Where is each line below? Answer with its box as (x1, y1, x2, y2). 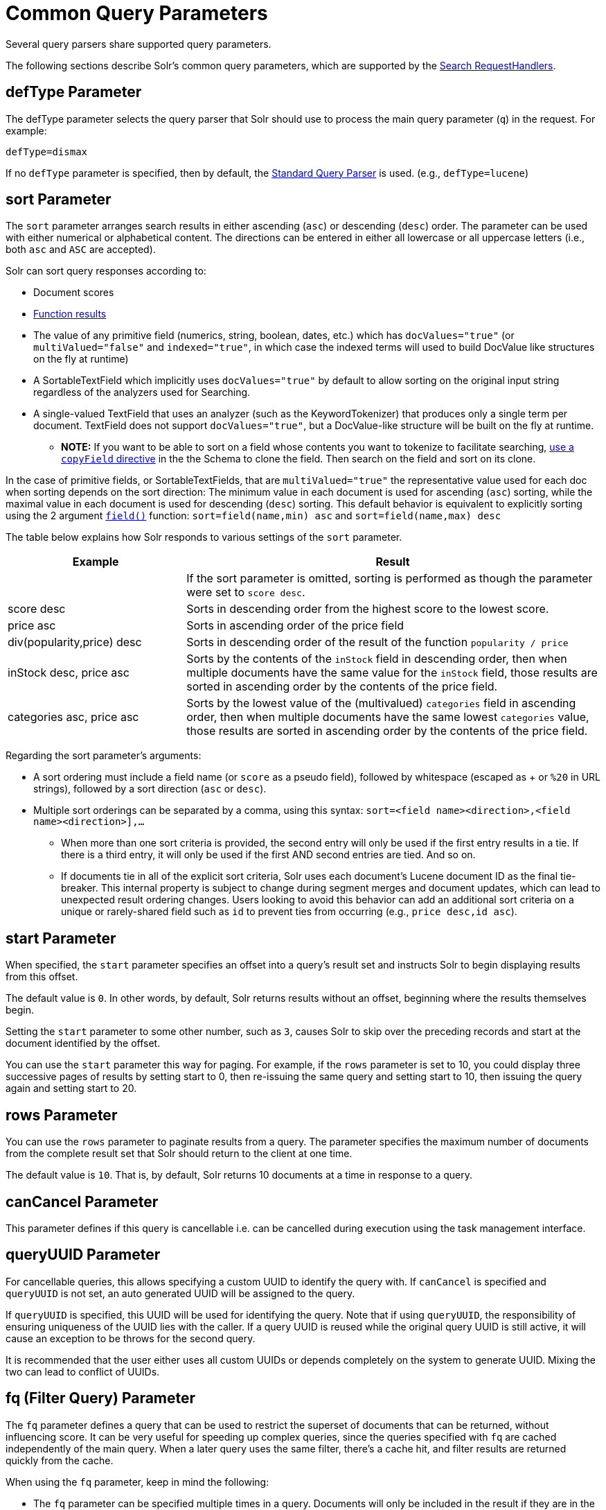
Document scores (33, 286, 114, 299)
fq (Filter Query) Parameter (6, 1389, 196, 1407)
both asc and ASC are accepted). (6, 243, 156, 256)
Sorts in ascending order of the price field (186, 618, 404, 633)
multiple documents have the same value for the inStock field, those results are (186, 666, 598, 680)
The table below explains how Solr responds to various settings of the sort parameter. (6, 531, 402, 544)
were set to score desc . (186, 585, 305, 600)
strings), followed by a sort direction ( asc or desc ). (33, 783, 267, 795)
